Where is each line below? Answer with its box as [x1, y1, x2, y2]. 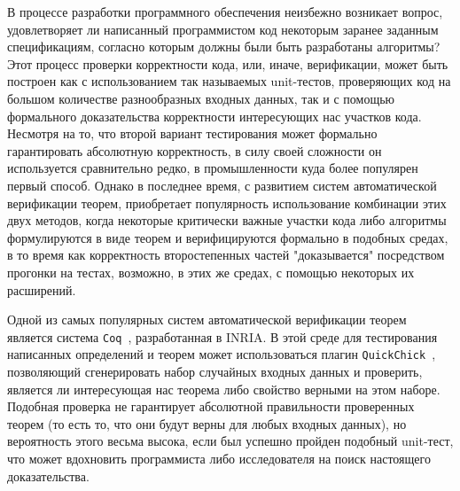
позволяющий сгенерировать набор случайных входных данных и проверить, [7, 362, 423, 380]
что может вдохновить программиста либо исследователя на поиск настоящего [7, 448, 431, 467]
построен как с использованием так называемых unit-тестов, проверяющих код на [7, 72, 451, 90]
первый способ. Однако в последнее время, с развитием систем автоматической [7, 175, 437, 194]
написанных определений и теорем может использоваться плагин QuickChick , [7, 345, 436, 363]
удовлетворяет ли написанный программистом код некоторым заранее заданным [7, 19, 439, 38]
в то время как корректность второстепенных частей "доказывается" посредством [7, 245, 445, 264]
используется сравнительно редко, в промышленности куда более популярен [7, 159, 418, 177]
